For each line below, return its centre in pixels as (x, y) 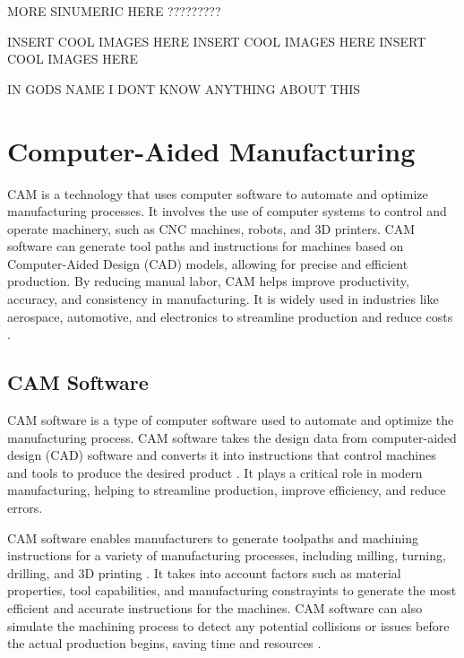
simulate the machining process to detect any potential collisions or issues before (228, 625)
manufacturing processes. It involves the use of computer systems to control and (227, 211)
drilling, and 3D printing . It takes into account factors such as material (204, 572)
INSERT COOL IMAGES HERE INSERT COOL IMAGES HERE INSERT (217, 41)
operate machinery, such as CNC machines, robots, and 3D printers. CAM (211, 228)
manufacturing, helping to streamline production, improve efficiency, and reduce (227, 490)
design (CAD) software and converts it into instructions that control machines (222, 455)
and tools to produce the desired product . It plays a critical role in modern (215, 472)
